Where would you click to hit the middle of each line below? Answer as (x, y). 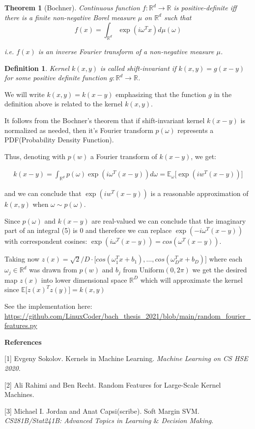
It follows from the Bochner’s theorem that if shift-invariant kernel (105, 120)
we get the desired (220, 270)
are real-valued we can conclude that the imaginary (169, 220)
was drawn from (53, 270)
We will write (25, 94)
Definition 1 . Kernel (37, 68)
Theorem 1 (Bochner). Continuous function (72, 7)
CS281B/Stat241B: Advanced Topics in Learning (78, 420)
